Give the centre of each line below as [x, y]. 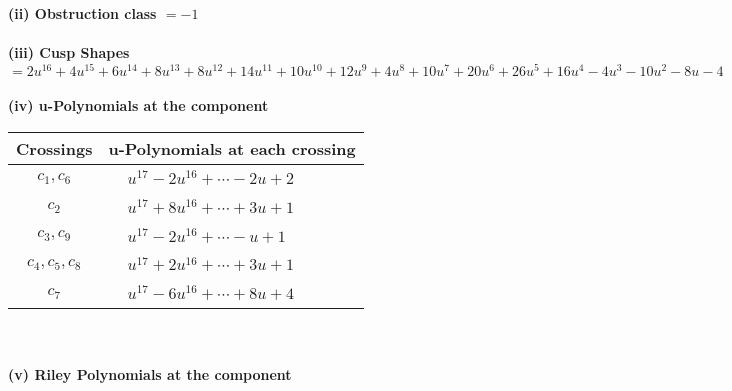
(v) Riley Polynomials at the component [150, 373]
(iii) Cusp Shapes [69, 52]
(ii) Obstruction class [82, 13]
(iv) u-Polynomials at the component [138, 105]
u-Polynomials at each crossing [232, 149]
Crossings [54, 149]
